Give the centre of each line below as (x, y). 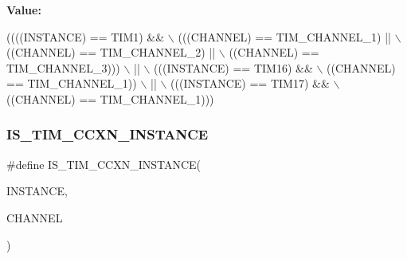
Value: (24, 10)
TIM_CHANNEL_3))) (63, 67)
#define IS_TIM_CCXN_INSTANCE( (104, 164)
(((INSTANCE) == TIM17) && (250, 83)
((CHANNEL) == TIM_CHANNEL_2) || (111, 52)
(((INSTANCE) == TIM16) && (233, 67)
